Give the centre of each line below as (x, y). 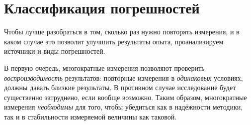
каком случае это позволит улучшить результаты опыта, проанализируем (114, 41)
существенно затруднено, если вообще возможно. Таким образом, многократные (125, 97)
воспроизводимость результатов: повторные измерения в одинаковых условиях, (124, 77)
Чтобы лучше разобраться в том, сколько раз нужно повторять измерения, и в (122, 32)
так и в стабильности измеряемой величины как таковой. (90, 116)
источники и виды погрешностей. (55, 51)
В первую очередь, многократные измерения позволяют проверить (104, 67)
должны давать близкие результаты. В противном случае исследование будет (120, 87)
